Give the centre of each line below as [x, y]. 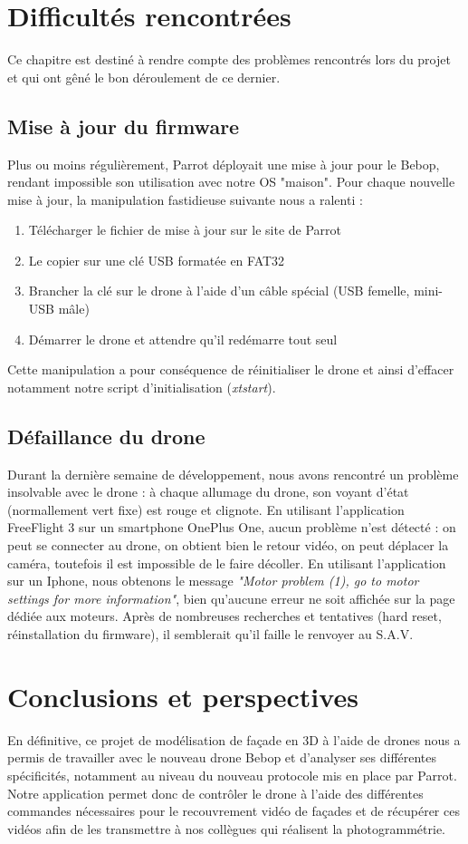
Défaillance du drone [106, 436]
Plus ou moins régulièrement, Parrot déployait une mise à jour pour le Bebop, [224, 164]
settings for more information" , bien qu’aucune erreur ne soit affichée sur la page [231, 598]
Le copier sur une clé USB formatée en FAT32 [157, 260]
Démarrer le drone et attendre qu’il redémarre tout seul [183, 339]
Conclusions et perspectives [183, 696]
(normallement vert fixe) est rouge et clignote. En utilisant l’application [206, 509]
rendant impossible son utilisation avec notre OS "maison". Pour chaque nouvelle [231, 182]
